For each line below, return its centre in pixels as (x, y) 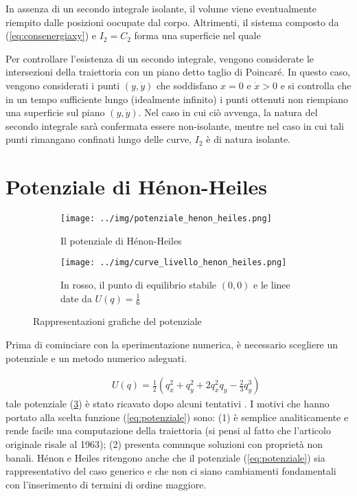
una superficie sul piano (55, 112)
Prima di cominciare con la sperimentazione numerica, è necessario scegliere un (172, 344)
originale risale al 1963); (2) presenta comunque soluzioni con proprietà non (164, 443)
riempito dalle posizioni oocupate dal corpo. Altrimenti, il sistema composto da (172, 22)
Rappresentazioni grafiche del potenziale (117, 321)
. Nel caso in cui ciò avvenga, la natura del (228, 112)
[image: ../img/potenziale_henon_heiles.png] (166, 219)
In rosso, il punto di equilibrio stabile (139, 284)
